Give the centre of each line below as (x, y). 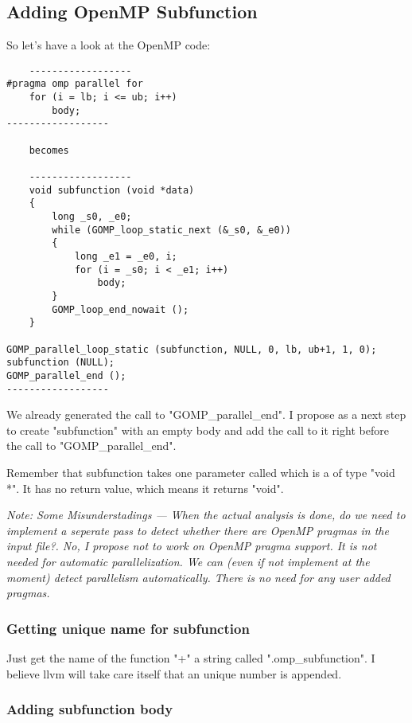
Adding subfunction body (90, 709)
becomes (49, 150)
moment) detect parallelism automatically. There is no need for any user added (198, 577)
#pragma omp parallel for (75, 84)
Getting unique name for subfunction (128, 628)
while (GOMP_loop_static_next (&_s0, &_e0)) (171, 230)
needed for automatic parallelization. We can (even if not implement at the (188, 561)
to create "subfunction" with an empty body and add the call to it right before (198, 430)
